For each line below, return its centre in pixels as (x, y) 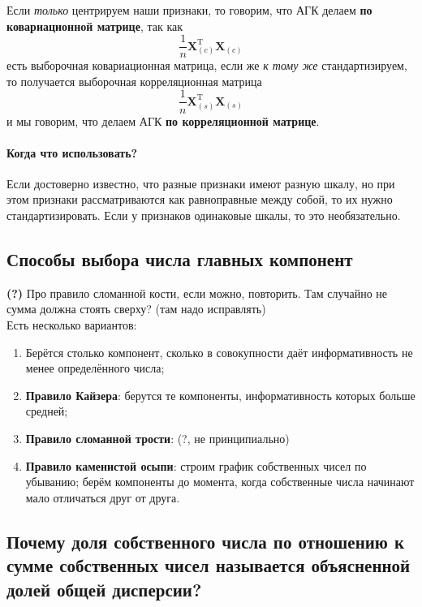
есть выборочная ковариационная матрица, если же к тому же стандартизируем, (207, 65)
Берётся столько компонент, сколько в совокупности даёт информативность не (219, 352)
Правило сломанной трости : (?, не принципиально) (157, 439)
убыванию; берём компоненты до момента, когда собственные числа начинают (220, 482)
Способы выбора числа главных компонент (180, 259)
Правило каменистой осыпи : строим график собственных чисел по (196, 465)
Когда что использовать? (72, 152)
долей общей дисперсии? (104, 589)
